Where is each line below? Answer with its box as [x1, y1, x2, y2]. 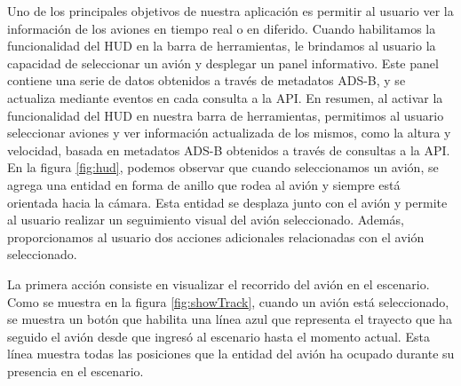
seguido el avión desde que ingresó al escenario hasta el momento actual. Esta [7, 327, 430, 345]
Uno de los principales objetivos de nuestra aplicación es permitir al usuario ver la [7, 2, 454, 20]
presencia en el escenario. [7, 361, 144, 380]
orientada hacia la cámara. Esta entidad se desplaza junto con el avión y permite [7, 193, 448, 211]
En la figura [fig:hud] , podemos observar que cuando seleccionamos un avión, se [7, 158, 439, 177]
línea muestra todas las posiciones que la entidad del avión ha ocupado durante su [7, 344, 455, 363]
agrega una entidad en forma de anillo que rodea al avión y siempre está [7, 175, 401, 193]
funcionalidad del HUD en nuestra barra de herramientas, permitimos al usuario [7, 106, 444, 124]
